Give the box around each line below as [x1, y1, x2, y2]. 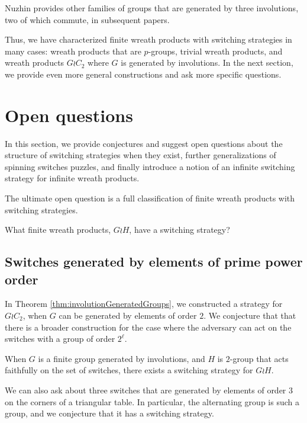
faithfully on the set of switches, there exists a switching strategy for [5, 364, 253, 376]
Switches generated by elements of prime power [5, 252, 303, 271]
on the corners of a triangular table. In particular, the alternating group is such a [5, 395, 299, 408]
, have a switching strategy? [129, 223, 230, 236]
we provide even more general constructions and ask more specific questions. [5, 68, 282, 80]
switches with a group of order [5, 332, 115, 345]
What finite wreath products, [5, 223, 111, 236]
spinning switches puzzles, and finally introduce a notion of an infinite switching [5, 160, 295, 172]
